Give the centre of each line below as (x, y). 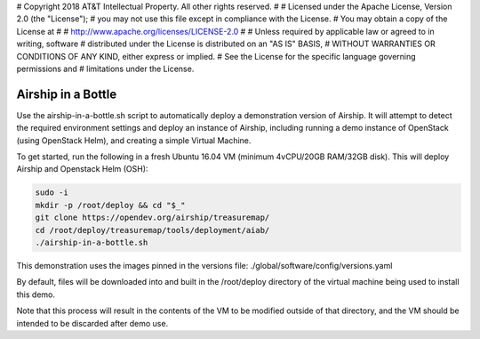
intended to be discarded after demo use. (92, 323)
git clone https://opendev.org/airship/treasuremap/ (152, 218)
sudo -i (52, 193)
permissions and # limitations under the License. (105, 69)
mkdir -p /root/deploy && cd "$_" (110, 205)
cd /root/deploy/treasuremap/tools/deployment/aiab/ (152, 230)
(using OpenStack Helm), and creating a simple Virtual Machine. (134, 140)
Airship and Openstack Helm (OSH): (82, 169)
